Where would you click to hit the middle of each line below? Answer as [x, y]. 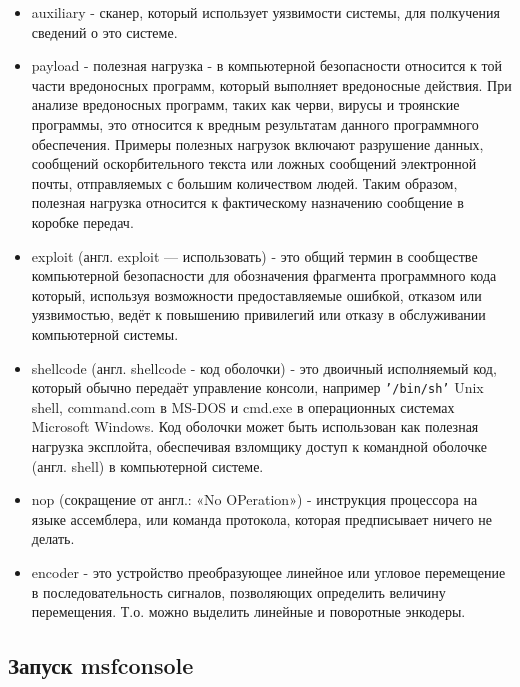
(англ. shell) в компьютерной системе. [147, 465]
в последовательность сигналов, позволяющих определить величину [238, 591]
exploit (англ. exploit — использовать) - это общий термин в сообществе [254, 255]
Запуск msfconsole [101, 665]
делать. [53, 538]
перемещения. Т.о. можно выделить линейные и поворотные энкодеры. [248, 611]
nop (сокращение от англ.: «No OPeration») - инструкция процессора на [254, 499]
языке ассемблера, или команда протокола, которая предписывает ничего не [261, 518]
